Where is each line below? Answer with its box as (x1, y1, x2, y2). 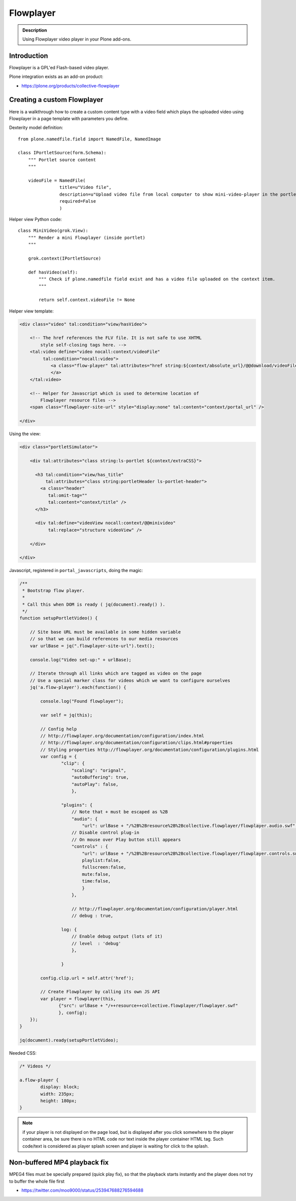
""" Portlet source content (28, 157, 96, 163)
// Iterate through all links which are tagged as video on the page (30, 670, 202, 676)
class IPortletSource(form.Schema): (18, 150, 107, 156)
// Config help (40, 726, 77, 732)
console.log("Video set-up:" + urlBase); (30, 657, 132, 663)
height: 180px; (40, 1098, 77, 1104)
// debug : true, (72, 913, 113, 919)
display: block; (40, 1084, 80, 1090)
